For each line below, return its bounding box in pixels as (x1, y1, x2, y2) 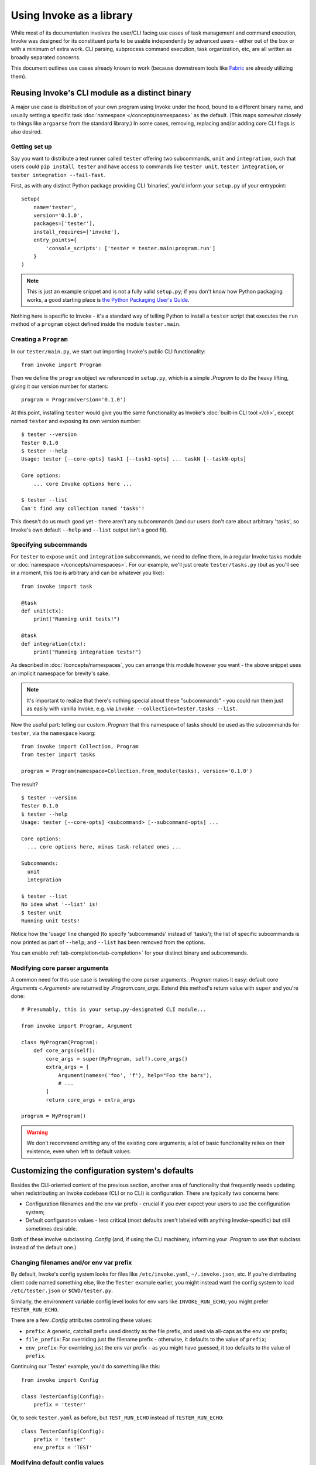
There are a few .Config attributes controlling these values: (11, 1317, 153, 1324)
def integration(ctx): (21, 640, 87, 647)
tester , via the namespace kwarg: (11, 730, 96, 737)
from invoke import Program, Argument (21, 1023, 133, 1030)
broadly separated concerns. (11, 53, 81, 61)
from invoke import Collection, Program (21, 743, 139, 750)
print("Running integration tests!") (33, 648, 142, 655)
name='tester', (33, 204, 77, 210)
